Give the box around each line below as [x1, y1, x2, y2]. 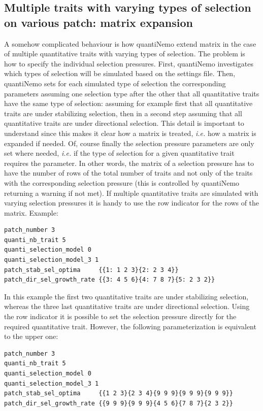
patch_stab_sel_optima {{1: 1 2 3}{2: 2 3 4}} [4, 266, 179, 273]
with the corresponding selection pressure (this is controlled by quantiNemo [4, 177, 240, 188]
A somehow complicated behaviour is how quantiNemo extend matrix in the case [4, 38, 256, 49]
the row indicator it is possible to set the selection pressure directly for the [4, 311, 237, 322]
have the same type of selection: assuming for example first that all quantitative [4, 98, 253, 109]
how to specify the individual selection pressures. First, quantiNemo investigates [4, 58, 253, 68]
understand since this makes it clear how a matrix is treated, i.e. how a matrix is [4, 127, 256, 138]
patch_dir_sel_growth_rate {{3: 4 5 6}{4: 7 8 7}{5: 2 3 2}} [4, 276, 215, 284]
